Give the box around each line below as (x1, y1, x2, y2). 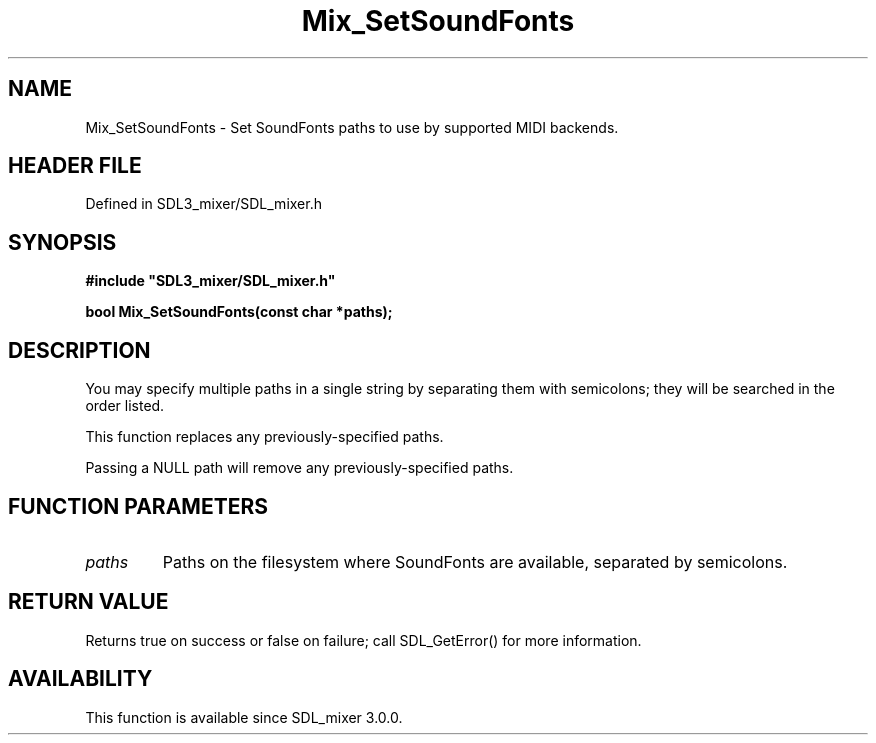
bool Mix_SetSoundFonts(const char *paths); (85, 303, 393, 321)
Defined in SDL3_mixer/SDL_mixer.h (85, 195, 322, 213)
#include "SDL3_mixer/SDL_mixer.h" (85, 272, 336, 290)
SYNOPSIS (8, 229, 117, 255)
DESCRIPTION (8, 337, 151, 363)
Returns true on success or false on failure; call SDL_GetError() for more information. (85, 631, 642, 649)
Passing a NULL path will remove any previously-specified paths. (85, 459, 514, 477)
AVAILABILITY (8, 666, 153, 692)
